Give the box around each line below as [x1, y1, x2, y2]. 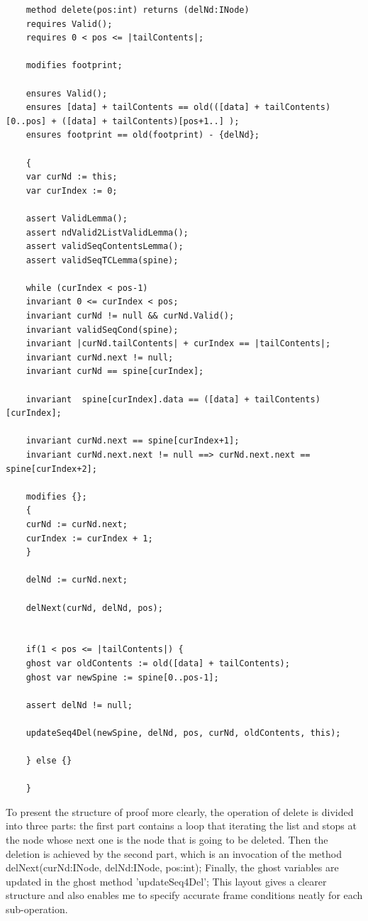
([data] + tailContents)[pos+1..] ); [61, 116, 240, 126]
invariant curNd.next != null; [26, 352, 174, 363]
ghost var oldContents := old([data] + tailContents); [26, 658, 290, 668]
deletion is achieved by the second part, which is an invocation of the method [6, 846, 342, 861]
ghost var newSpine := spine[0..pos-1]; [26, 672, 219, 683]
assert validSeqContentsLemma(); [26, 241, 184, 252]
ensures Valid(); [26, 88, 108, 99]
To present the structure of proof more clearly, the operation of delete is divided [6, 804, 354, 819]
